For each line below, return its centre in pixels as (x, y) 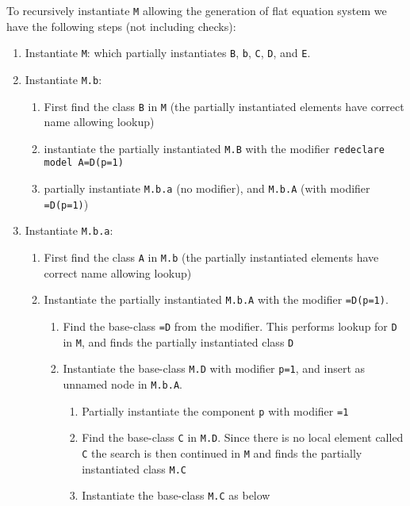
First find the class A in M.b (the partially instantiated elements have (211, 257)
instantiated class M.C (134, 468)
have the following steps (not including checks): (121, 26)
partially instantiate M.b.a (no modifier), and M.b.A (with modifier (207, 188)
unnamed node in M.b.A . (123, 383)
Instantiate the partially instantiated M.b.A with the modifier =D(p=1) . (216, 299)
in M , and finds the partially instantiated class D (178, 341)
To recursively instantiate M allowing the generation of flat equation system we (197, 10)
